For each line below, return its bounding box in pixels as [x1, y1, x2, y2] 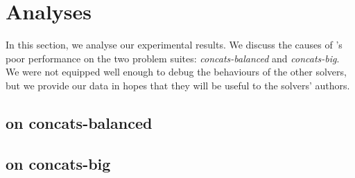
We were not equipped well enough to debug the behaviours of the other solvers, [6, 64, 347, 79]
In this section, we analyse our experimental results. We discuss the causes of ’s [6, 37, 343, 52]
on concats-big [6, 152, 111, 174]
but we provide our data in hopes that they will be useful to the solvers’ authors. [6, 78, 350, 92]
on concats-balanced [6, 112, 153, 133]
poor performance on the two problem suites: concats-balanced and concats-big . [6, 51, 340, 65]
